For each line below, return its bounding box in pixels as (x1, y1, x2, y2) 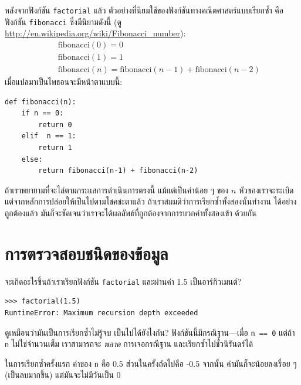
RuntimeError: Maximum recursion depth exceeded (5, 308, 198, 317)
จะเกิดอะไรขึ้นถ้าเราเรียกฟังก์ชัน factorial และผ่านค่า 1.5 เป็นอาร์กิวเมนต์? (5, 275, 242, 287)
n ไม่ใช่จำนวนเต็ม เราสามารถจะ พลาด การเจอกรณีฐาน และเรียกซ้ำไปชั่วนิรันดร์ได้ (5, 338, 253, 350)
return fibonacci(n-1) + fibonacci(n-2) (38, 166, 198, 175)
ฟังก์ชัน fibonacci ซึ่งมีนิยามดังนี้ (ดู (5, 15, 121, 28)
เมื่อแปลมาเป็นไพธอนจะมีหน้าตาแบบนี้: (5, 76, 123, 87)
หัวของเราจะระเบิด (239, 183, 294, 196)
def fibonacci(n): (5, 97, 76, 106)
